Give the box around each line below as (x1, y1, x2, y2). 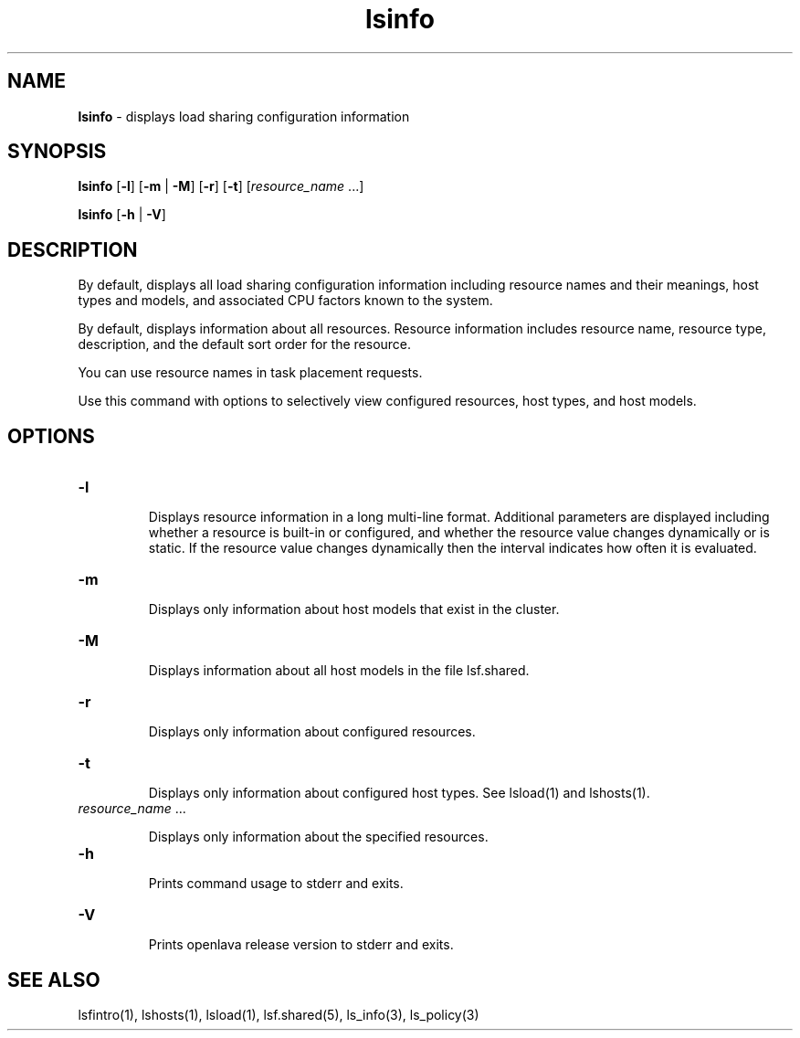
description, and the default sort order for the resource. (78, 336, 412, 353)
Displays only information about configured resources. (148, 724, 476, 740)
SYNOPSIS (7, 140, 107, 164)
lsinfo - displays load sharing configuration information (78, 108, 410, 124)
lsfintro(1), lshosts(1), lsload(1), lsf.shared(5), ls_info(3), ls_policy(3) (78, 1006, 479, 1022)
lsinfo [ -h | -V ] (78, 207, 166, 223)
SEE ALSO (7, 968, 100, 991)
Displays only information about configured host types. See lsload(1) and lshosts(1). (148, 785, 650, 801)
